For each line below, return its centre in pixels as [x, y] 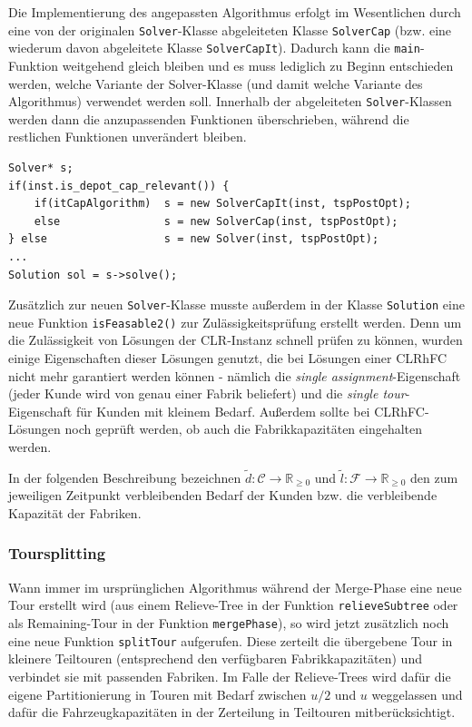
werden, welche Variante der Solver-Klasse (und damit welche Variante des [216, 83]
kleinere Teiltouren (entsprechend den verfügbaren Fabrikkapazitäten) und [215, 658]
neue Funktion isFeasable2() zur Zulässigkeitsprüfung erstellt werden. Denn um [235, 322]
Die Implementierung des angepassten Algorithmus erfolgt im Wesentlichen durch [235, 12]
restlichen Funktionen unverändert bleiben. [128, 137]
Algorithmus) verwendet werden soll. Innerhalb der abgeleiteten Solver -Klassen [230, 101]
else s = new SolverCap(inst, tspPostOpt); [216, 221]
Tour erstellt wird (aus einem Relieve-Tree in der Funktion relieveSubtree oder [233, 605]
